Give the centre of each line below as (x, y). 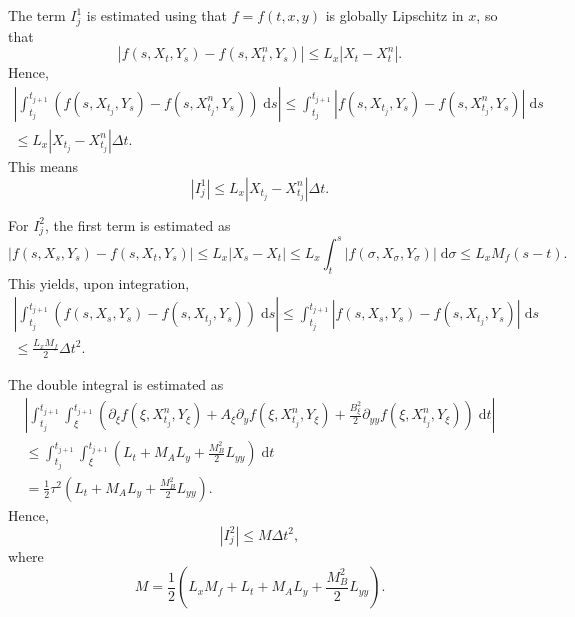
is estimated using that (156, 15)
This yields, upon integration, (99, 282)
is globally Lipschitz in (394, 15)
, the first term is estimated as (138, 224)
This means (43, 165)
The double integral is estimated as (116, 383)
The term (37, 15)
